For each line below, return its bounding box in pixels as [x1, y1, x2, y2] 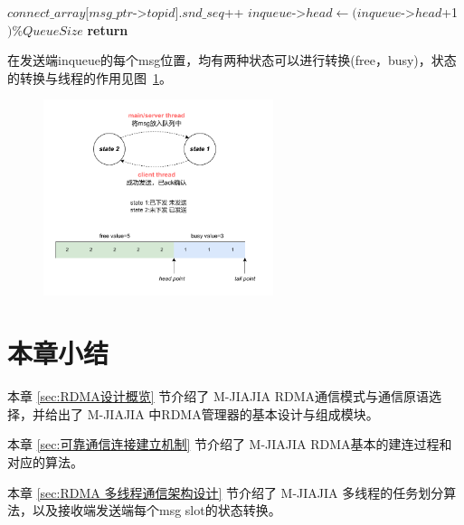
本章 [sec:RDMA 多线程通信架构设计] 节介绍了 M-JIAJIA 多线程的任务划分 [7, 483, 444, 502]
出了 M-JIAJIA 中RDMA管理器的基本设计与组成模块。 [57, 404, 379, 423]
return [87, 20, 128, 39]
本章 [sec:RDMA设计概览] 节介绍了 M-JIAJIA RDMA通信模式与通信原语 [7, 387, 429, 406]
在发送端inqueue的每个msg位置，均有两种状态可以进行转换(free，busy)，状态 [7, 51, 457, 70]
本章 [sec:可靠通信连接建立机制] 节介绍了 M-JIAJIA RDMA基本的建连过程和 [7, 435, 452, 454]
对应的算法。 [7, 452, 83, 471]
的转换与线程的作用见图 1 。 [7, 68, 172, 87]
